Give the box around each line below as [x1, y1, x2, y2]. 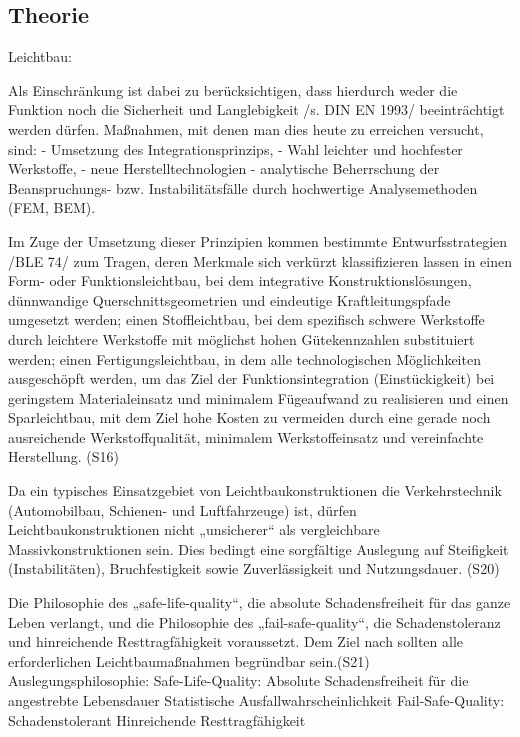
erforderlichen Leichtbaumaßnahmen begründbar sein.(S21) [8, 650, 370, 671]
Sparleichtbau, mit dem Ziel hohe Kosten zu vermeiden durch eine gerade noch [8, 407, 491, 428]
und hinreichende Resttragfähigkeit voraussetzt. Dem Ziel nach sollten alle [8, 631, 464, 652]
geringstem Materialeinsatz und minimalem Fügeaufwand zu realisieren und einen [8, 387, 509, 408]
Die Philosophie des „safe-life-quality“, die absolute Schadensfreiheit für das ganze [8, 592, 511, 613]
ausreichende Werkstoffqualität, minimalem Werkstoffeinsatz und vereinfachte [8, 426, 484, 447]
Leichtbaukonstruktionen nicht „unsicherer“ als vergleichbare [8, 519, 380, 540]
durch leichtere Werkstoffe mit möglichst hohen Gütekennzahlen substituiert [8, 328, 475, 349]
